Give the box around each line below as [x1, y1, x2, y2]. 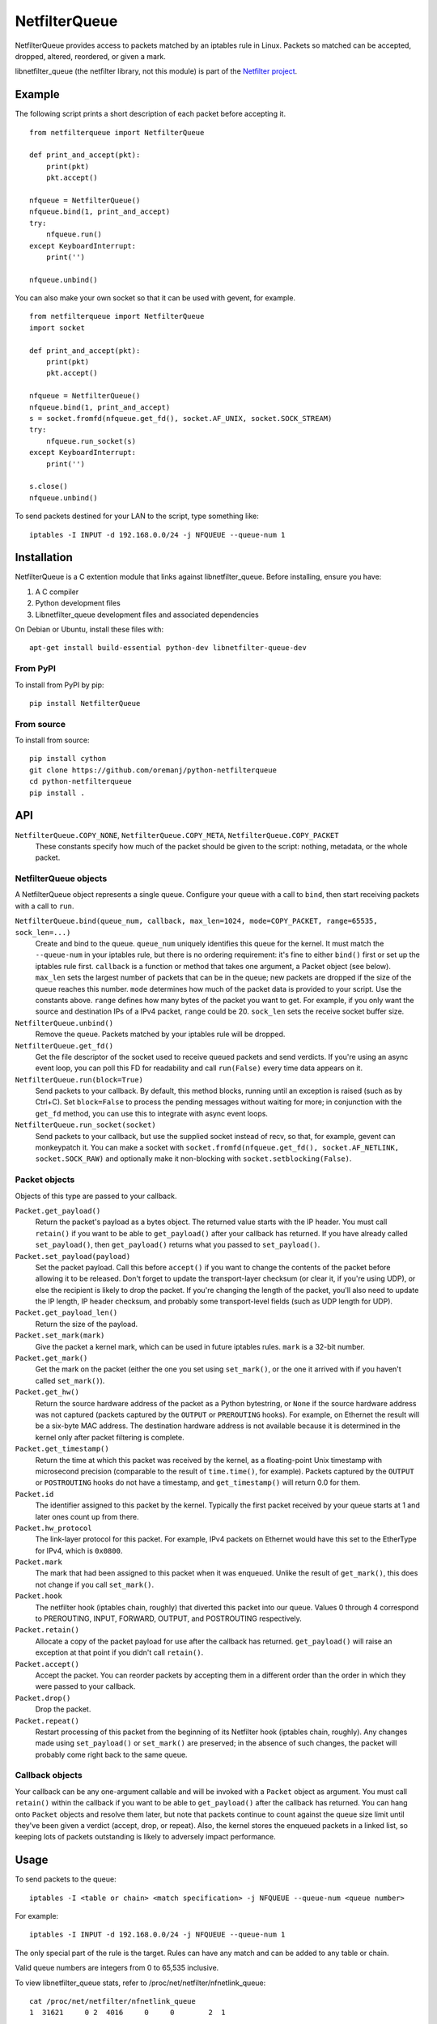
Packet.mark [15, 1558, 62, 1567]
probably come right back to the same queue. [35, 1750, 188, 1759]
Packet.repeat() [15, 1716, 80, 1725]
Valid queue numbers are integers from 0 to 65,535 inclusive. [15, 1963, 219, 1973]
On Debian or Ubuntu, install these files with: [15, 624, 164, 634]
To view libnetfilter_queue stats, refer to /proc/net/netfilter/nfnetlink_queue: [15, 1978, 266, 1988]
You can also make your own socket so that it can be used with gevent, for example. [15, 293, 295, 303]
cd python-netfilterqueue [29, 777, 133, 786]
